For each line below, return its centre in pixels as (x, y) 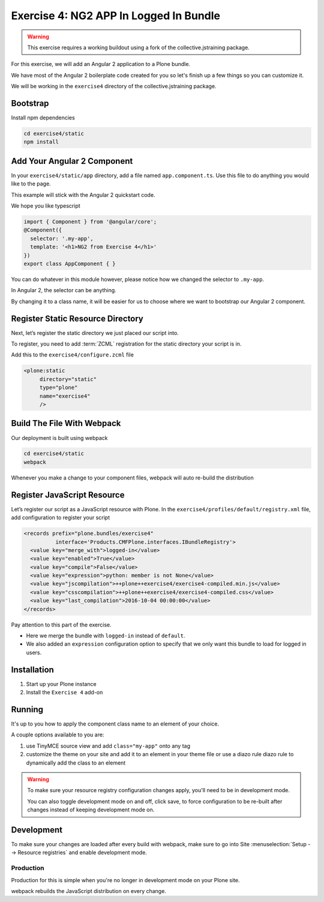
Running (27, 709)
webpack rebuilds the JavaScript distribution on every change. (88, 891)
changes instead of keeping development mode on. (91, 810)
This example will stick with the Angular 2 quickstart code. (83, 194)
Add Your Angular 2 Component (72, 161)
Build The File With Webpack (66, 423)
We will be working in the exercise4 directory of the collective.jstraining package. (114, 86)
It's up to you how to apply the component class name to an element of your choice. (115, 724)
